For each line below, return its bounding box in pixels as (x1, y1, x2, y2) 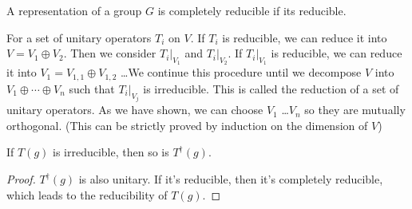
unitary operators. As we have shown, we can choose (6, 101, 263, 118)
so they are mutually (304, 101, 406, 118)
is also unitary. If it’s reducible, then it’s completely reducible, (78, 171, 383, 187)
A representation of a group (6, 2, 142, 18)
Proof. (6, 171, 36, 187)
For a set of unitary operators (6, 29, 152, 45)
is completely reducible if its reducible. (157, 2, 347, 18)
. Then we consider (63, 45, 156, 61)
